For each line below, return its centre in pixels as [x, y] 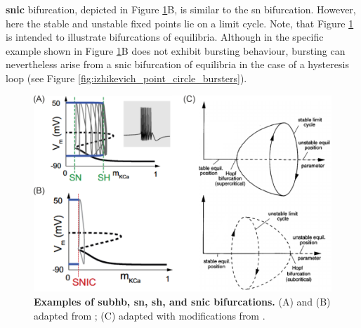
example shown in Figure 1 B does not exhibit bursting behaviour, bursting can [176, 50]
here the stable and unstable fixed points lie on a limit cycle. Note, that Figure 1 [180, 23]
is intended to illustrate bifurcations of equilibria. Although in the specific [165, 37]
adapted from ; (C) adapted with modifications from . [150, 315]
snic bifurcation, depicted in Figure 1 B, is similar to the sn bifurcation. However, [181, 9]
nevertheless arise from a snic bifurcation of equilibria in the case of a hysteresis [177, 64]
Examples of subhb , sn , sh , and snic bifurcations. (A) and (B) [182, 302]
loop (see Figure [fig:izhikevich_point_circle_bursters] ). [126, 78]
